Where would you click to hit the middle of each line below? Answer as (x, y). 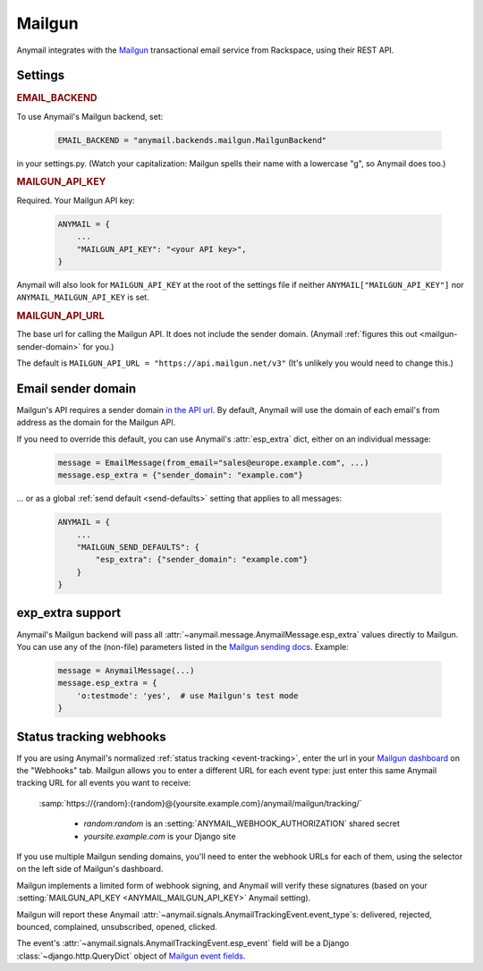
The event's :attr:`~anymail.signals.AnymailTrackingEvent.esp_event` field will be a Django (183, 943)
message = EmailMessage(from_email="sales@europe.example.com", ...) (213, 462)
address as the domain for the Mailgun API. (96, 422)
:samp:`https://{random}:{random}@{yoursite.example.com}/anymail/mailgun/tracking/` (200, 803)
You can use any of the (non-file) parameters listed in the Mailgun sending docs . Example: (182, 646)
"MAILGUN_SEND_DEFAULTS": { (138, 547)
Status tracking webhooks (92, 736)
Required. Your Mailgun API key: (76, 200)
